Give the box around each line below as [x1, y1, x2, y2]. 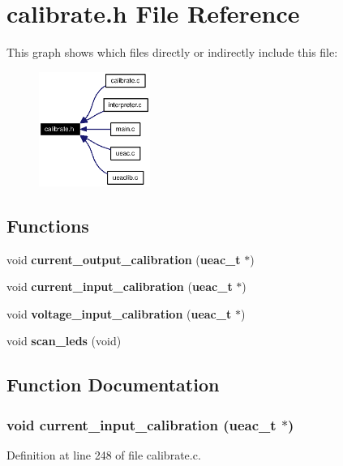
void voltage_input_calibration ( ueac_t [6, 305, 232, 322]
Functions [6, 212, 89, 237]
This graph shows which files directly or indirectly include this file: [6, 44, 338, 61]
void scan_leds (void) [6, 332, 122, 349]
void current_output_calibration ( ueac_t [6, 250, 241, 267]
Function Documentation [6, 372, 220, 397]
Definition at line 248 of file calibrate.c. [6, 446, 201, 463]
